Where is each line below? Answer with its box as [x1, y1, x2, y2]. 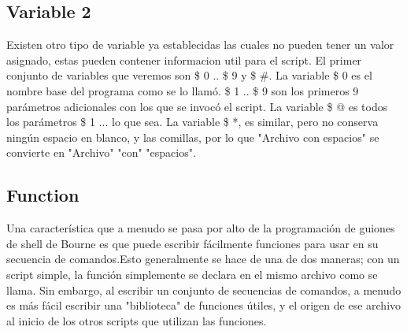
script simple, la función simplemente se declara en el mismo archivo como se [6, 265, 378, 282]
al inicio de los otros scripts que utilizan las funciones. [6, 312, 267, 328]
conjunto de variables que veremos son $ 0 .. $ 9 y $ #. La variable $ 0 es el [6, 67, 372, 83]
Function [6, 183, 80, 207]
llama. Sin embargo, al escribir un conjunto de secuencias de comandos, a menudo [6, 281, 401, 298]
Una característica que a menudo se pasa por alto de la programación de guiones [6, 220, 395, 236]
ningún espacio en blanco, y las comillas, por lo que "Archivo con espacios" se [6, 128, 379, 145]
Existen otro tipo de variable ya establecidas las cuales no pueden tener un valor [6, 36, 394, 53]
